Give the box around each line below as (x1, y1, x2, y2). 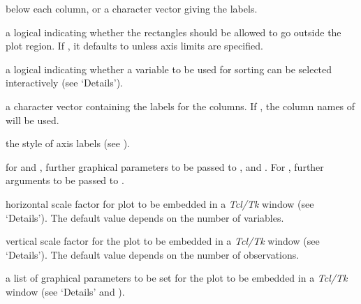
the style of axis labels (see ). (6, 136, 130, 151)
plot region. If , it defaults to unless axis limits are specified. (6, 38, 263, 53)
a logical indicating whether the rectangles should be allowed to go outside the (6, 24, 341, 39)
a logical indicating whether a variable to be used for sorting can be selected (6, 61, 332, 76)
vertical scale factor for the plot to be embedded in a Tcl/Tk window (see (6, 234, 320, 248)
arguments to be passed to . (6, 173, 124, 188)
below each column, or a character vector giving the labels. (6, 1, 258, 15)
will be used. (6, 112, 59, 127)
